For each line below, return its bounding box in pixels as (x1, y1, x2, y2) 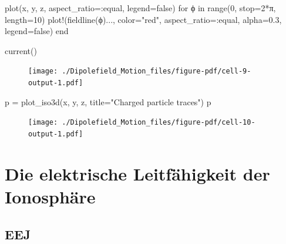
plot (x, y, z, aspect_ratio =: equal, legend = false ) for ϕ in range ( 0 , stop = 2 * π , (5, 2, 276, 14)
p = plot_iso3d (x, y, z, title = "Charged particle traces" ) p (5, 95, 211, 108)
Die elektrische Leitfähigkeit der (5, 161, 270, 185)
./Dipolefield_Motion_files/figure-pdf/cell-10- (62, 118, 255, 127)
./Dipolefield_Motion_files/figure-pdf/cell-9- (62, 67, 251, 76)
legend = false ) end (5, 25, 69, 37)
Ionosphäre (5, 184, 96, 208)
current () (5, 44, 37, 56)
